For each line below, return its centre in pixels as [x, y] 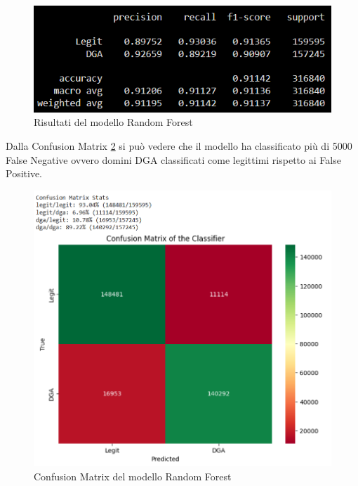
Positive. [24, 173]
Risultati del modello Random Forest [113, 122]
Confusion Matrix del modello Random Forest [133, 476]
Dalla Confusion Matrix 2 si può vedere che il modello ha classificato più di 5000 [179, 145]
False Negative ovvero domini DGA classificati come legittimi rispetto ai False [173, 159]
